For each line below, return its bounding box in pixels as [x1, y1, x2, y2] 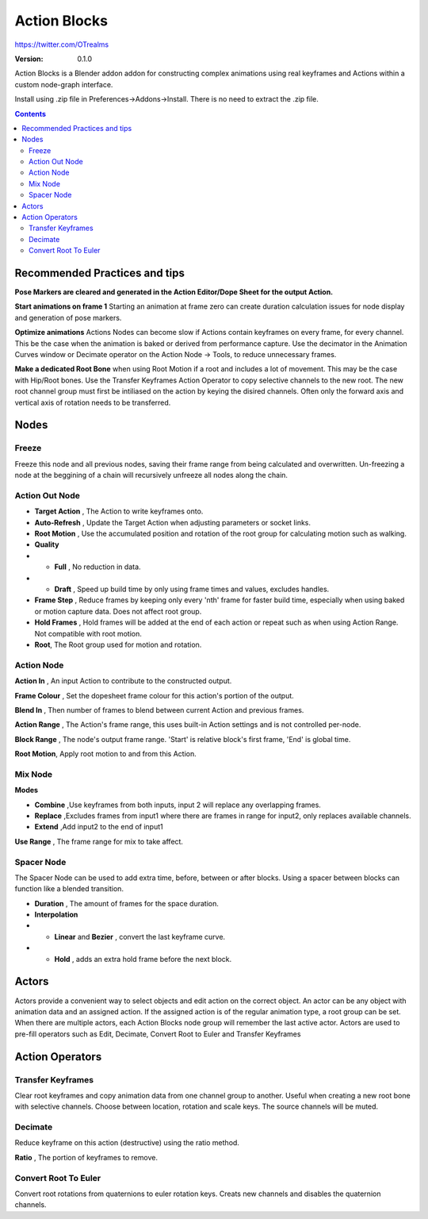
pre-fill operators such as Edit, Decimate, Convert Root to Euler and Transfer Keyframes [14, 1029, 301, 1039]
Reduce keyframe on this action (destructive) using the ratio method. [14, 1138, 239, 1148]
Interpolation [34, 909, 78, 920]
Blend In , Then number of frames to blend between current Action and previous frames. [14, 705, 304, 714]
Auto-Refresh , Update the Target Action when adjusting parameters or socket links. [34, 517, 311, 527]
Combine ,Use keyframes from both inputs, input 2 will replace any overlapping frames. [34, 800, 321, 809]
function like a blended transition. [14, 884, 124, 894]
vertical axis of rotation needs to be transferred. [14, 398, 171, 407]
